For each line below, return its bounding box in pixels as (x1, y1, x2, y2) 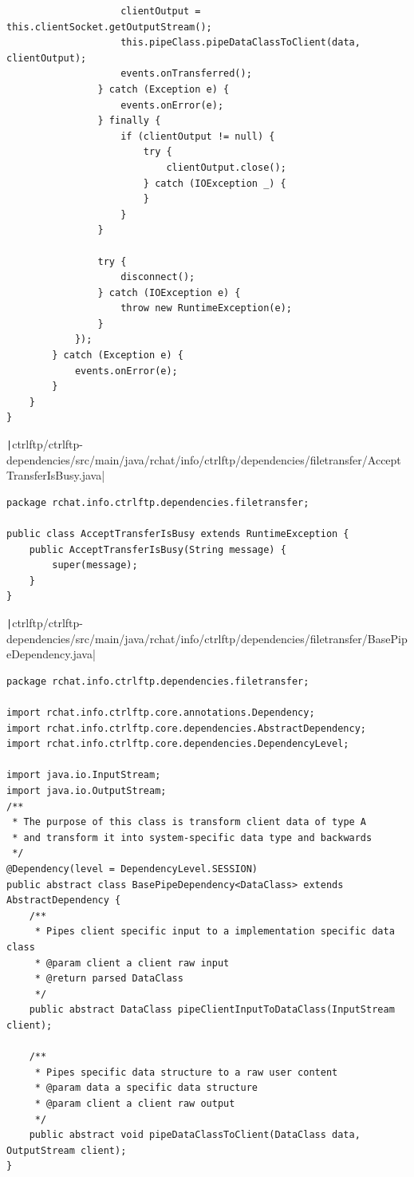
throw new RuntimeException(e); (120, 302, 292, 314)
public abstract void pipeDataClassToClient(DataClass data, (29, 1129, 361, 1141)
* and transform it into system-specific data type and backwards (12, 831, 373, 843)
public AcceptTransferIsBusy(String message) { (29, 543, 286, 555)
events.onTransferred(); (120, 68, 252, 80)
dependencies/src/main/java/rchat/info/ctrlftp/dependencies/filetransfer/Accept (6, 451, 401, 468)
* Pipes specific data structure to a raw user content (34, 1066, 338, 1078)
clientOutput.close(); (166, 161, 286, 173)
